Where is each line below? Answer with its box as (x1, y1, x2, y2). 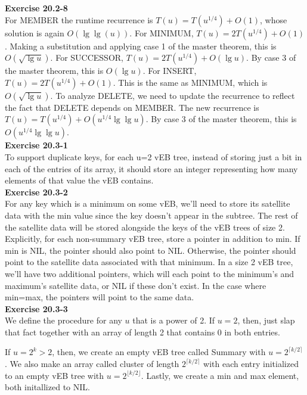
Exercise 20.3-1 (5, 139, 68, 151)
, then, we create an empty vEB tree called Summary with (52, 346, 266, 358)
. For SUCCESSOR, (50, 51, 123, 64)
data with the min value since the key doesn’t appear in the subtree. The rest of (5, 209, 298, 221)
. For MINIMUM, (129, 26, 194, 39)
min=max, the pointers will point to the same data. (5, 291, 194, 303)
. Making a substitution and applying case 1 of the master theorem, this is (5, 39, 277, 52)
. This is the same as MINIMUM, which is (113, 76, 268, 88)
